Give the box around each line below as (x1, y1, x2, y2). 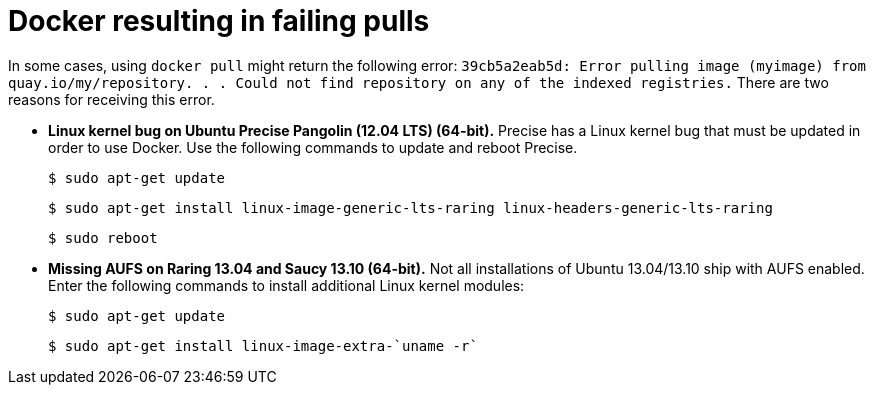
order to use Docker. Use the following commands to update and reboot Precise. (48, 138, 578, 156)
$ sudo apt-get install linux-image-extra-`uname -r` (48, 337, 478, 354)
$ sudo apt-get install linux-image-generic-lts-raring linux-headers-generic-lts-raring (48, 199, 773, 216)
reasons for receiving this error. (8, 90, 215, 108)
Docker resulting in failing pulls (8, 4, 430, 38)
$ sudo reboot (48, 229, 158, 246)
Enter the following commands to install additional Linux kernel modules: (48, 276, 525, 294)
